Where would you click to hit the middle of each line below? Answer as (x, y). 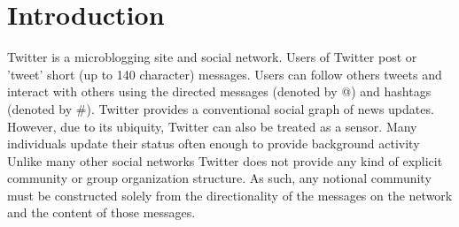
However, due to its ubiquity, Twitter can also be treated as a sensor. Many (212, 126)
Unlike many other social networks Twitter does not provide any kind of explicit (225, 160)
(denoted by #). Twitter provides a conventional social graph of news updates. (221, 108)
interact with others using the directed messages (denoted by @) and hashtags (219, 91)
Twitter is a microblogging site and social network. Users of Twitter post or (212, 57)
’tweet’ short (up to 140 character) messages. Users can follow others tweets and (225, 74)
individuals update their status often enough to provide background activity (214, 144)
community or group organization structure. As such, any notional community (219, 178)
